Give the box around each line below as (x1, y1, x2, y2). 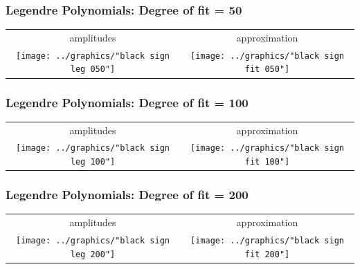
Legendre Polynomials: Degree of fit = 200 (6, 186, 249, 203)
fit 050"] (244, 64, 290, 75)
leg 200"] (70, 249, 116, 259)
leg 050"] (70, 64, 116, 75)
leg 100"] (70, 157, 116, 167)
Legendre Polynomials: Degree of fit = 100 (6, 93, 249, 111)
